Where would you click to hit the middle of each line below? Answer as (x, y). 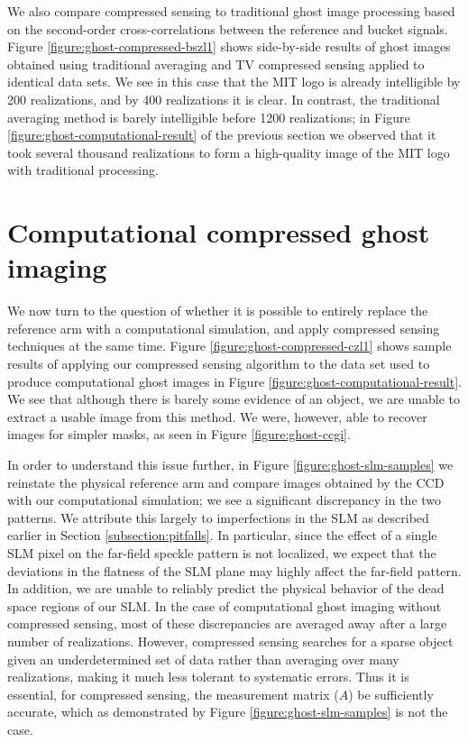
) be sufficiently (391, 694)
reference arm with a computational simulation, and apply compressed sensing (224, 328)
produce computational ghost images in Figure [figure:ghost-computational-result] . (234, 381)
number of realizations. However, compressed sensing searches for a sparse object (230, 641)
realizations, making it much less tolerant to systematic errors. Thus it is (208, 677)
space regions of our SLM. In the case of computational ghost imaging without (225, 605)
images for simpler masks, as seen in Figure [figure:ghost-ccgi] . (179, 434)
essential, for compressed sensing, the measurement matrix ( (173, 694)
